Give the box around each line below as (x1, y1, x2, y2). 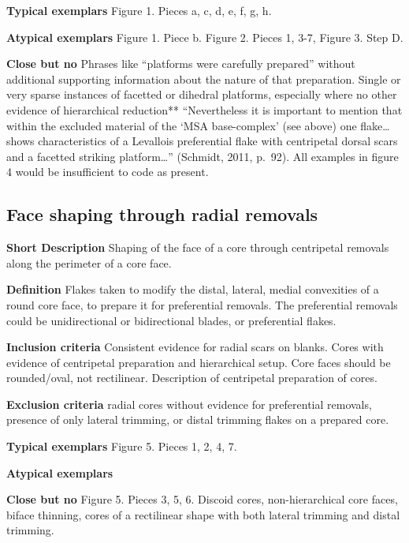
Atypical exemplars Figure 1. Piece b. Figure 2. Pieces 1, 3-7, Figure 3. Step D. (6, 28, 403, 45)
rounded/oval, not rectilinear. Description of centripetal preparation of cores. (6, 369, 377, 386)
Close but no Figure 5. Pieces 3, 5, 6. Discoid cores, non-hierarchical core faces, (6, 491, 398, 507)
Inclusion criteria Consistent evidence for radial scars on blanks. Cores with (6, 339, 384, 355)
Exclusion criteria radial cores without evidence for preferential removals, (6, 395, 372, 412)
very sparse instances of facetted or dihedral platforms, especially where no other (6, 86, 397, 103)
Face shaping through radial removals (6, 202, 318, 227)
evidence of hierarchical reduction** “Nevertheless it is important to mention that (6, 101, 403, 118)
